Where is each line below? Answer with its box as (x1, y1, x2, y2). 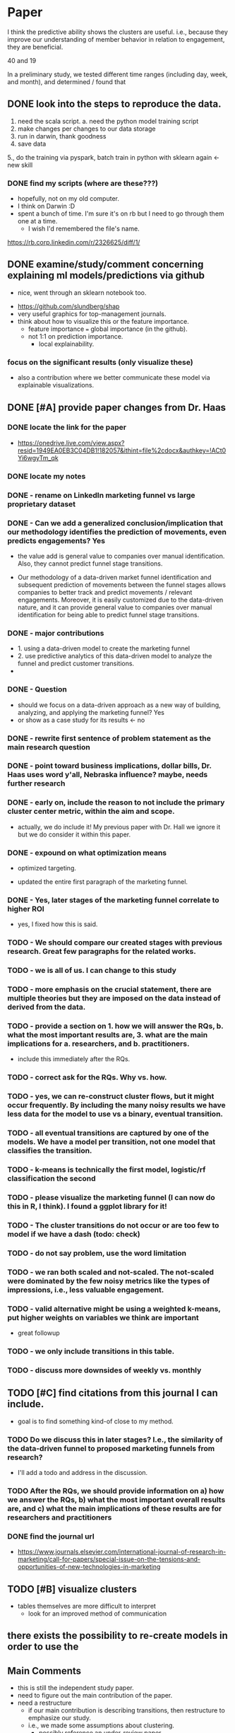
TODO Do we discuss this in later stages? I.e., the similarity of (7, 1435, 224, 1445)
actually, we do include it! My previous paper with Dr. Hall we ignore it (17, 822, 221, 831)
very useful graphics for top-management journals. (17, 309, 167, 318)
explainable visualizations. (17, 381, 94, 390)
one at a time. (17, 217, 58, 226)
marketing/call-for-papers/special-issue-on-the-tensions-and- (17, 1555, 201, 1563)
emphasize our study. (28, 1714, 92, 1722)
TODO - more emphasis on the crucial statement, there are (7, 984, 212, 994)
